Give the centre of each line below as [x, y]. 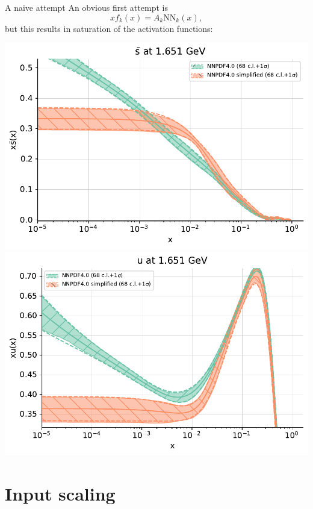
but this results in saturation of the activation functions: [109, 28]
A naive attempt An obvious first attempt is [86, 7]
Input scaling [60, 494]
